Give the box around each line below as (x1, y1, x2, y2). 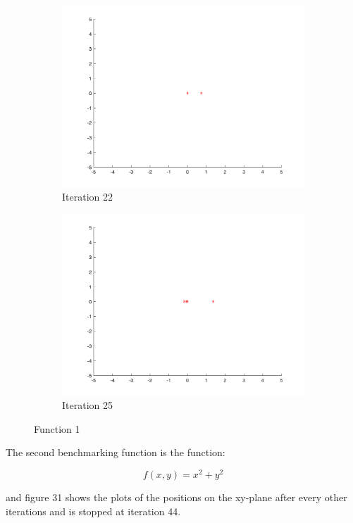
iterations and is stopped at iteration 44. (6, 503, 181, 518)
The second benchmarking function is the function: (6, 445, 225, 460)
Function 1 (34, 421, 80, 436)
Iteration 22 (62, 189, 113, 204)
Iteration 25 (62, 398, 113, 412)
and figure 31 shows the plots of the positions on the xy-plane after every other (6, 489, 347, 504)
